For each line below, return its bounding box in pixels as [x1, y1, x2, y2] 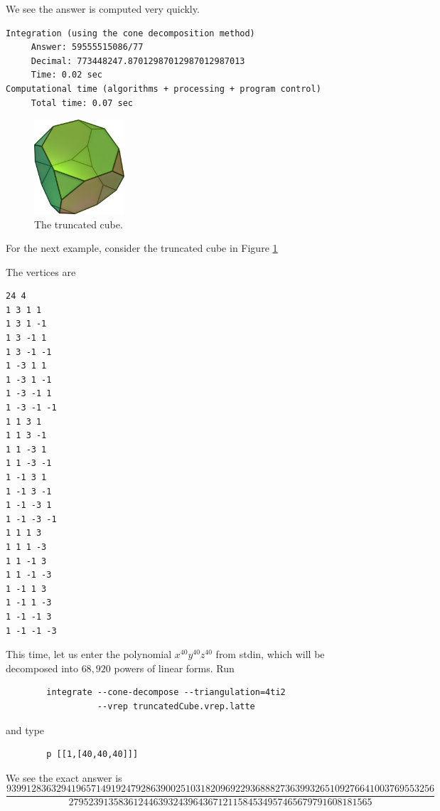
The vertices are [6, 264, 76, 279]
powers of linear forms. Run [114, 660, 235, 675]
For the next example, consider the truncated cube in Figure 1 [6, 240, 278, 255]
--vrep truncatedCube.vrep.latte [97, 701, 255, 711]
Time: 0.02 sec [31, 70, 103, 80]
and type [6, 722, 45, 737]
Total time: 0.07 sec [31, 97, 133, 108]
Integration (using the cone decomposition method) [6, 28, 255, 38]
